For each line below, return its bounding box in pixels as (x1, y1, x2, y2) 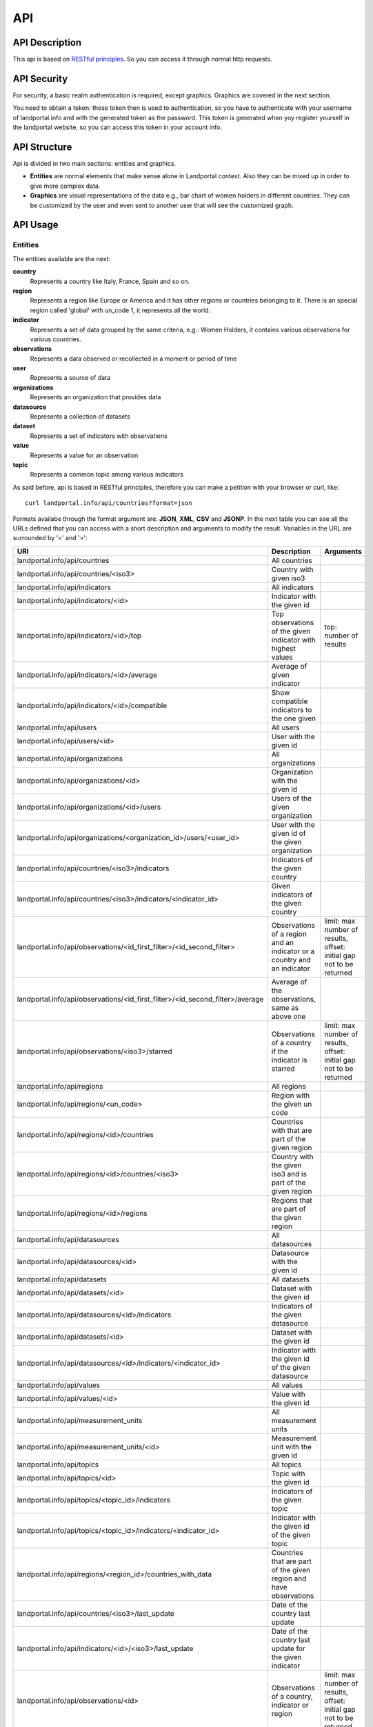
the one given (271, 714, 316, 723)
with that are (271, 1125, 312, 1135)
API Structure (12, 141, 72, 153)
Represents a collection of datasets (30, 412, 130, 421)
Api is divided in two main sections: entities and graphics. (12, 160, 176, 168)
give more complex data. (30, 182, 101, 190)
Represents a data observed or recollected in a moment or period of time (30, 354, 237, 363)
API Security (12, 73, 68, 84)
